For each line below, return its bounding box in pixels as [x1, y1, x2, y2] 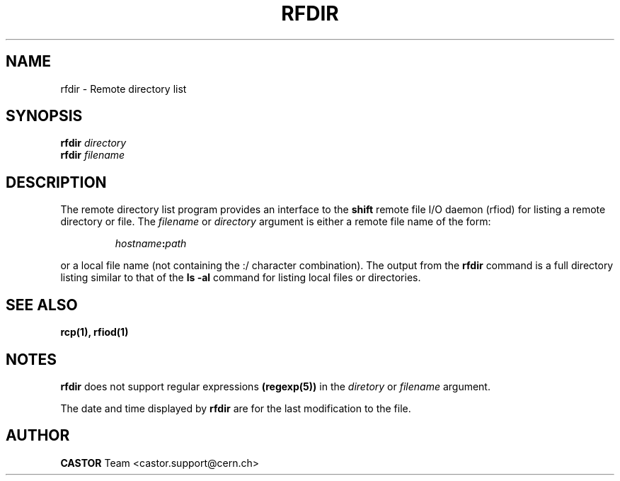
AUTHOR [6, 426, 70, 445]
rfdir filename [60, 149, 125, 162]
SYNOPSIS [6, 107, 83, 125]
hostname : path [115, 237, 187, 250]
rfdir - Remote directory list [60, 82, 187, 95]
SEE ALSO [6, 295, 78, 314]
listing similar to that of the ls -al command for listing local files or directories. [60, 271, 421, 284]
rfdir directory [60, 137, 127, 149]
